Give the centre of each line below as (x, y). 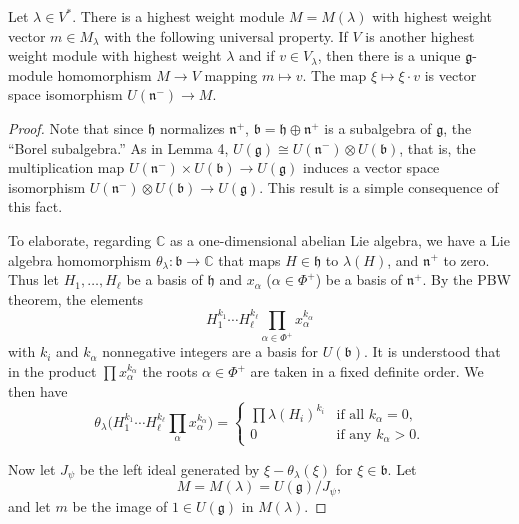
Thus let (34, 279)
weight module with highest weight (115, 55)
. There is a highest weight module (178, 16)
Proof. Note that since (76, 127)
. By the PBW (467, 279)
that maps (249, 259)
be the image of (120, 505)
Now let (32, 468)
